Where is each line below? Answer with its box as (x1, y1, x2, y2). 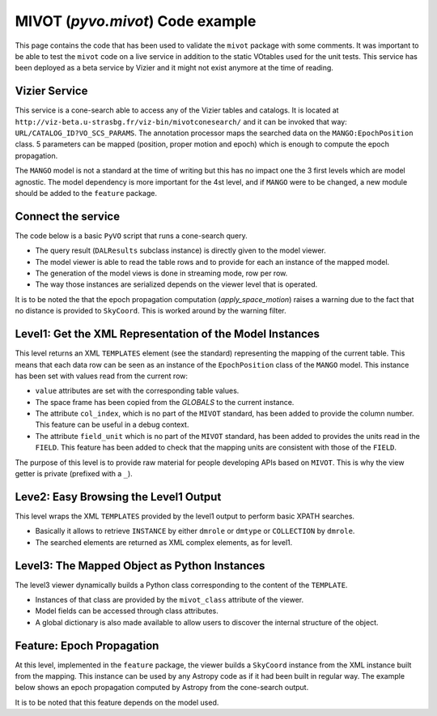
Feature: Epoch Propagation (15, 638, 159, 652)
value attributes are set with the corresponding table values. (35, 386, 240, 396)
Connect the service (15, 209, 121, 223)
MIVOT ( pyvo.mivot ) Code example (15, 12, 257, 30)
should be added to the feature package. (15, 188, 158, 198)
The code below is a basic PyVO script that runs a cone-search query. (15, 231, 248, 241)
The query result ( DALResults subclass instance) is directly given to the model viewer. (35, 245, 327, 255)
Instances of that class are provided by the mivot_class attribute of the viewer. (35, 595, 304, 605)
